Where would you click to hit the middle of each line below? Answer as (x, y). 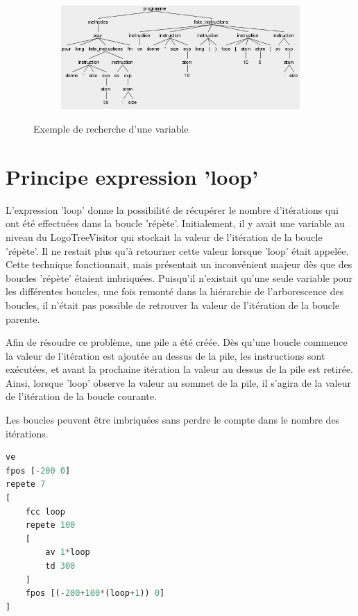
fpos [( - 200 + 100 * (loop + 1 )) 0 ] (95, 593)
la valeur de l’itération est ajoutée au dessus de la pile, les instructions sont (165, 355)
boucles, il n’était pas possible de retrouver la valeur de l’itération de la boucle (173, 305)
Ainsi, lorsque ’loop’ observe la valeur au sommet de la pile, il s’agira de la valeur (178, 382)
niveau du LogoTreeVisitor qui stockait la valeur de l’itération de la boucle (164, 236)
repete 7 (26, 484)
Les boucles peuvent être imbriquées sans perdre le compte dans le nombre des (173, 420)
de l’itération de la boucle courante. (81, 396)
